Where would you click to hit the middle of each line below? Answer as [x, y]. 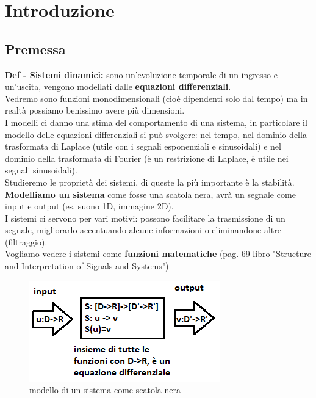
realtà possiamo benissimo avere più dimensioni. [95, 110]
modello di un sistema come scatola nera [105, 390]
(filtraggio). [26, 241]
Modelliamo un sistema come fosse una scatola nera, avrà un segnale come [150, 194]
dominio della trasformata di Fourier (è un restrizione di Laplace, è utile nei [147, 158]
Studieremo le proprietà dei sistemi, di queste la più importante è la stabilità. [150, 182]
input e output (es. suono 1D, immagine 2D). [89, 206]
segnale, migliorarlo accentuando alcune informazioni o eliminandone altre [143, 230]
